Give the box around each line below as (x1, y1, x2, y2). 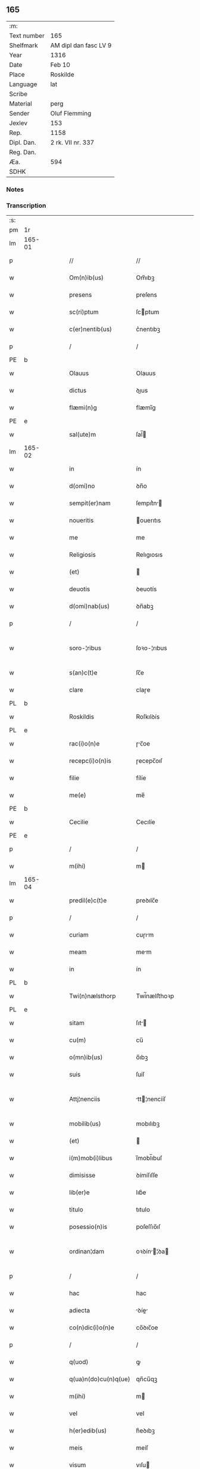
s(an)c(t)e (69, 668, 98, 677)
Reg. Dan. (9, 148, 37, 156)
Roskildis (69, 713, 95, 721)
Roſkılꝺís (136, 713, 160, 721)
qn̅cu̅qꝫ (136, 1375, 158, 1384)
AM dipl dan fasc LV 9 (50, 41, 112, 50)
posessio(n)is (69, 1223, 108, 1231)
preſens (136, 291, 158, 299)
